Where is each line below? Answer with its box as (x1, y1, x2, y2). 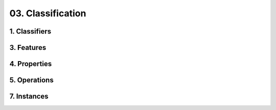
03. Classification (9, 8, 86, 19)
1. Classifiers (9, 27, 52, 36)
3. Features (9, 43, 47, 52)
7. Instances (9, 92, 49, 101)
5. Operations (9, 76, 54, 85)
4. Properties (9, 60, 52, 68)
